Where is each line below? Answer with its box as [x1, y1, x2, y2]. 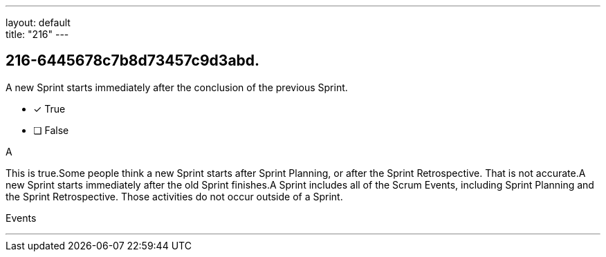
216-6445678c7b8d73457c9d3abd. [6, 52, 260, 70]
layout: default [6, 17, 71, 28]
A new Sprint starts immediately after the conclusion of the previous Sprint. [6, 81, 348, 93]
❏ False [33, 124, 69, 136]
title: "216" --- [6, 28, 69, 40]
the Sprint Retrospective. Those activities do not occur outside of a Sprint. [6, 190, 343, 202]
